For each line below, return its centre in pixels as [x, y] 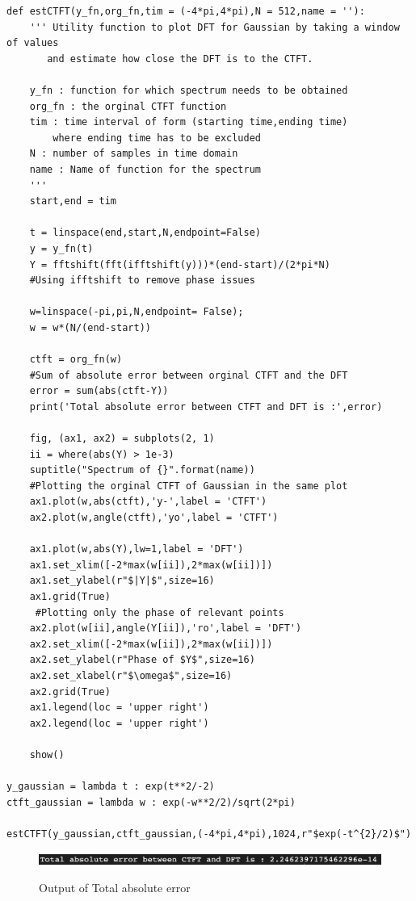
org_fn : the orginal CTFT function [128, 106]
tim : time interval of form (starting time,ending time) [189, 122]
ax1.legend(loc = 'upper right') [119, 708]
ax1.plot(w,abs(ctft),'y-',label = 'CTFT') [148, 502]
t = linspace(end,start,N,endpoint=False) [145, 233]
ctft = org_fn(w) [76, 360]
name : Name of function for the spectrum [145, 169]
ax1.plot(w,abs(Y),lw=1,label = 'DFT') [137, 549]
